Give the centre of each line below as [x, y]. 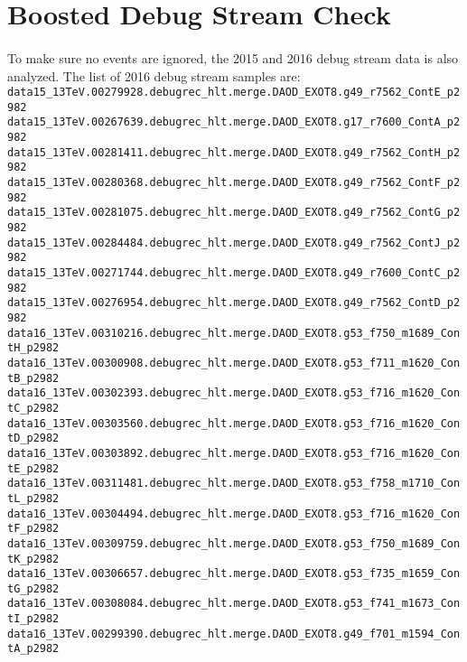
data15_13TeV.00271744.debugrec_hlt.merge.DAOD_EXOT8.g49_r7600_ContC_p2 [234, 273]
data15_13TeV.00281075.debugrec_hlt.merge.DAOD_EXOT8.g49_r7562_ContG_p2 [234, 213]
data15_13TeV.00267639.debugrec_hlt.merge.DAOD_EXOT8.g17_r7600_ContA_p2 [234, 122]
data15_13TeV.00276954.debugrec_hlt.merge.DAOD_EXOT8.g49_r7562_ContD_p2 [234, 303]
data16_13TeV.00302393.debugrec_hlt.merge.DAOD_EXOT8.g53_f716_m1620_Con [234, 393]
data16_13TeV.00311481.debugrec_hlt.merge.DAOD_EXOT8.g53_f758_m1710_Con [234, 484]
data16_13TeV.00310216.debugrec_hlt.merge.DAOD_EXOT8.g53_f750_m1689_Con [234, 333]
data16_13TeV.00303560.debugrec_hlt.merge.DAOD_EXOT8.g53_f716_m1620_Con [234, 423]
